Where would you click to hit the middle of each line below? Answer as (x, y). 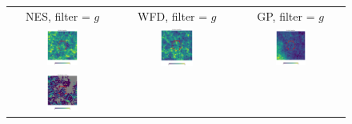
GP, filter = (286, 15)
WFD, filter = (172, 15)
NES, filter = (58, 15)
